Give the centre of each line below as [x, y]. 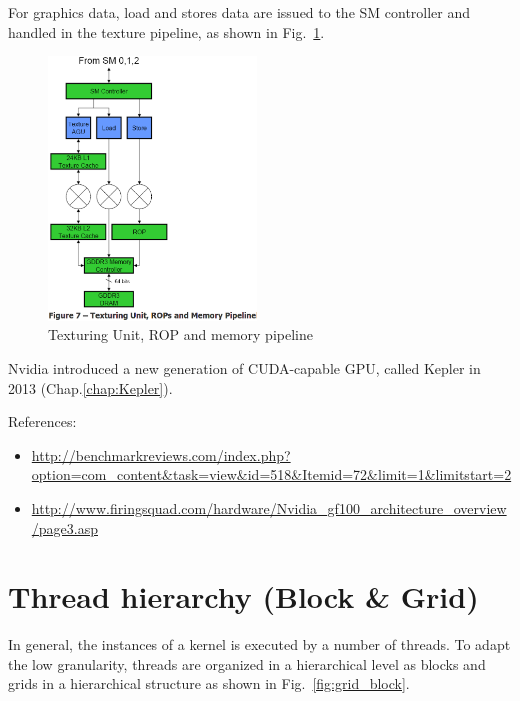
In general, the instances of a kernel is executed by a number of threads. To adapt [259, 644]
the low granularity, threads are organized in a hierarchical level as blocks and [247, 663]
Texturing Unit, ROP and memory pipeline [180, 334]
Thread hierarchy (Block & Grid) [243, 596]
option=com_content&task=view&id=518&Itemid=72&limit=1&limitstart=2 [271, 474]
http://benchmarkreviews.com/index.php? [161, 454]
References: [42, 421]
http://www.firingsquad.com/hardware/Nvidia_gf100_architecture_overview [269, 507]
